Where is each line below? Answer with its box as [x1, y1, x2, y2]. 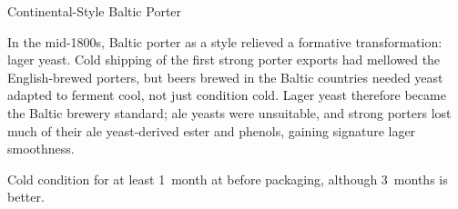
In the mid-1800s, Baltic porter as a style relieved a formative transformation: [7, 32, 443, 51]
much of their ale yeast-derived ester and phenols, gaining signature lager [7, 121, 416, 140]
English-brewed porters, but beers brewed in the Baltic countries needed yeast [7, 67, 443, 86]
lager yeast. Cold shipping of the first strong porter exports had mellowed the [7, 50, 441, 69]
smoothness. [7, 139, 75, 158]
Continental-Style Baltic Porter [7, 2, 182, 20]
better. [7, 187, 45, 206]
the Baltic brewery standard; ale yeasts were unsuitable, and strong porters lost [7, 103, 452, 122]
